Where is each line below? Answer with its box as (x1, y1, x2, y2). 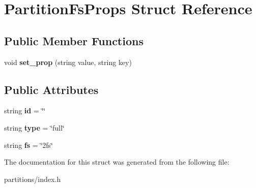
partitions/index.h (4, 173, 61, 184)
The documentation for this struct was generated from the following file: (4, 156, 230, 167)
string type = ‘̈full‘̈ (4, 122, 65, 133)
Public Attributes (4, 81, 99, 97)
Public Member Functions (4, 33, 144, 48)
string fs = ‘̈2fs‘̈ (4, 139, 53, 150)
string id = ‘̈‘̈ (4, 105, 46, 116)
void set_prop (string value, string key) (4, 56, 132, 67)
